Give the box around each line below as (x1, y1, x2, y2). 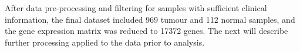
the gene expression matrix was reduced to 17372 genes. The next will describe (5, 25, 288, 37)
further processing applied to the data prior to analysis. (5, 36, 205, 48)
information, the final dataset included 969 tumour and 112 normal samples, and (5, 13, 295, 25)
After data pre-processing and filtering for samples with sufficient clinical (5, 2, 267, 13)
